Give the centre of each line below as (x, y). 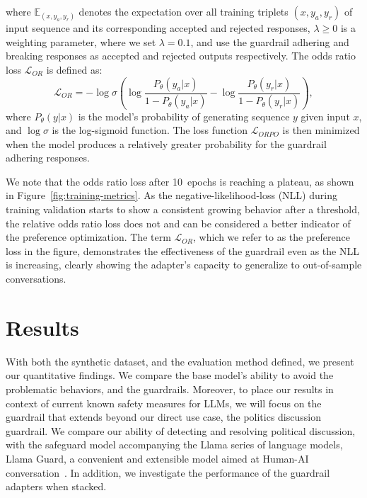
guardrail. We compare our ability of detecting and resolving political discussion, (181, 430)
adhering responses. (48, 158)
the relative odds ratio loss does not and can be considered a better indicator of (178, 223)
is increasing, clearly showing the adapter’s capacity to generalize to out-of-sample (184, 265)
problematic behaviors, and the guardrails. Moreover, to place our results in (170, 389)
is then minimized (321, 130)
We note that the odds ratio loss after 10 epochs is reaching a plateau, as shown (180, 181)
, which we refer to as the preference (271, 237)
